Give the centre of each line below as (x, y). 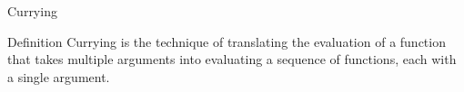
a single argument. (59, 76)
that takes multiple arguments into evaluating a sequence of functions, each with (232, 59)
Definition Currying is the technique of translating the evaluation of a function (227, 41)
